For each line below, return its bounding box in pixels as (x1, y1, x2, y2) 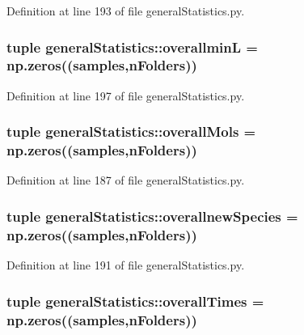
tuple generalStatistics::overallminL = (6, 36, 258, 57)
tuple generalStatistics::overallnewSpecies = (6, 206, 298, 226)
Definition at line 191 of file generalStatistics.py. (6, 257, 245, 274)
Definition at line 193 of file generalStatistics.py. (6, 2, 245, 19)
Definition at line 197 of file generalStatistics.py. (6, 87, 245, 104)
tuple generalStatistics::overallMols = (6, 121, 256, 142)
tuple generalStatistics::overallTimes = (6, 290, 264, 311)
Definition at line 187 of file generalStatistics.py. (6, 172, 245, 189)
